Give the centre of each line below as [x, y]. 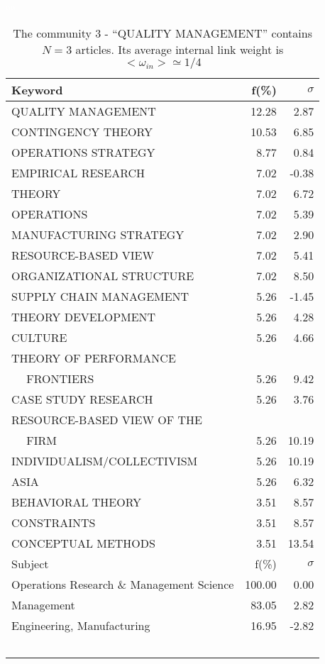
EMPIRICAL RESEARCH [78, 172]
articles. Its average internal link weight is [180, 49]
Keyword [37, 89]
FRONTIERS [60, 378]
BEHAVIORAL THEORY [77, 502]
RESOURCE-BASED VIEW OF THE [107, 419]
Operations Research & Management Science [123, 584]
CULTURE [39, 337]
